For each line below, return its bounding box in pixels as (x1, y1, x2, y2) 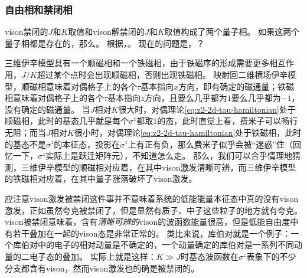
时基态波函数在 (181, 250, 239, 262)
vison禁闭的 (5, 25, 48, 38)
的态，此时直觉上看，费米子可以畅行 (157, 115, 298, 127)
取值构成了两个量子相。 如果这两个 (164, 25, 300, 38)
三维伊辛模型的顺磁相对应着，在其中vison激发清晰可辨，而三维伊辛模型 (21, 161, 296, 173)
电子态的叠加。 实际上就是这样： (29, 250, 156, 262)
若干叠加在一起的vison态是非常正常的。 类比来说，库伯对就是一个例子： (12, 227, 291, 239)
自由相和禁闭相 (5, 2, 73, 17)
